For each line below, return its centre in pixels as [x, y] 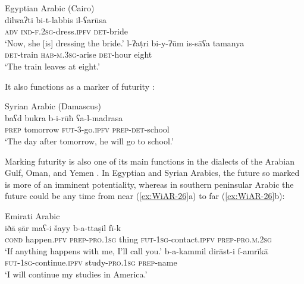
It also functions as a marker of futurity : [80, 86]
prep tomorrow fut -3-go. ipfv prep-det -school [87, 129]
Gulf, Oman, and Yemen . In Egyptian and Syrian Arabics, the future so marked [152, 173]
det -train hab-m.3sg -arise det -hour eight [79, 54]
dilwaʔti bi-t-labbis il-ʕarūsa [56, 19]
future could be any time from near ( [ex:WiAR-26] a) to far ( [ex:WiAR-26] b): [145, 196]
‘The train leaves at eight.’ [52, 66]
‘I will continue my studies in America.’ [76, 274]
